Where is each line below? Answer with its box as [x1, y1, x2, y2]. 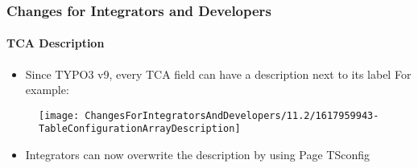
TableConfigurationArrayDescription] [39, 123, 241, 135]
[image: [39, 109, 80, 121]
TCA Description [6, 35, 105, 51]
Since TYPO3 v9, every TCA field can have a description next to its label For [25, 65, 412, 82]
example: [25, 81, 69, 98]
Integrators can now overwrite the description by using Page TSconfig [25, 146, 370, 163]
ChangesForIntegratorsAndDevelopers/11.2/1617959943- [85, 109, 379, 121]
